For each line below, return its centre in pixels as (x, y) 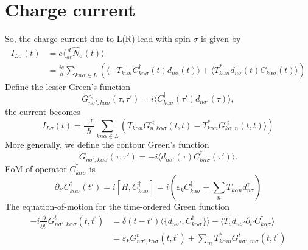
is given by (221, 39)
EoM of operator (36, 168)
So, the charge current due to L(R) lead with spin (98, 39)
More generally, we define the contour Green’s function (107, 144)
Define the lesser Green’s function (68, 86)
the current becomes (43, 111)
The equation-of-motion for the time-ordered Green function (117, 207)
